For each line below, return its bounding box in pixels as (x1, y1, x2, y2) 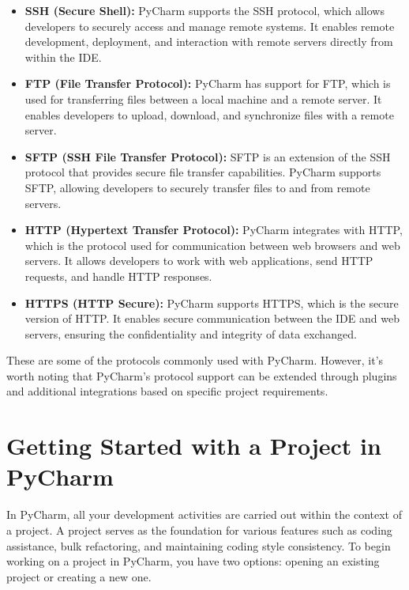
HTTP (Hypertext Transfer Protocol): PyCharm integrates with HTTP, (24, 221, 403, 238)
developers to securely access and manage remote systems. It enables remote (24, 17, 395, 34)
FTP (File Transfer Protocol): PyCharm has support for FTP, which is (24, 75, 391, 92)
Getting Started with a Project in (6, 429, 381, 462)
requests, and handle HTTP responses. (24, 267, 212, 284)
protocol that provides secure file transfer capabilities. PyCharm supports (24, 164, 381, 180)
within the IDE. (24, 48, 102, 65)
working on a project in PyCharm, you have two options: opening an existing (6, 553, 380, 569)
